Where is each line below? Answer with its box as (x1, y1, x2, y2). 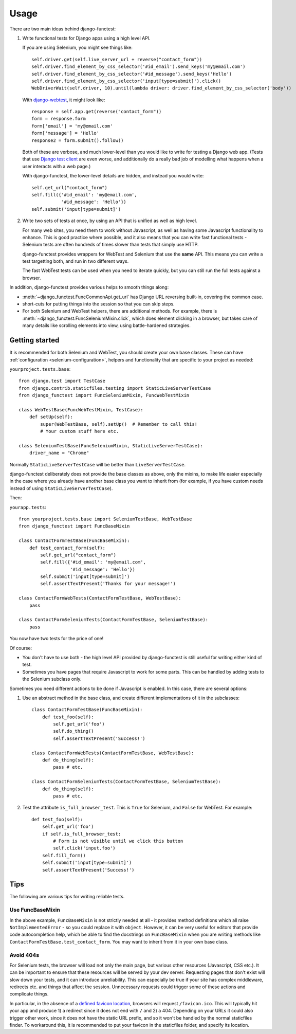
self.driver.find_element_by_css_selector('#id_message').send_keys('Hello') (31, 71, 232, 77)
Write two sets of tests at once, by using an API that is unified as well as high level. (22, 217, 197, 224)
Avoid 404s (9, 951, 40, 958)
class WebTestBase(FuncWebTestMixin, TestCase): (18, 407, 143, 412)
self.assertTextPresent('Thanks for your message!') (40, 581, 176, 587)
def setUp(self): (29, 414, 73, 420)
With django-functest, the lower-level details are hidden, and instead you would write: (22, 173, 204, 179)
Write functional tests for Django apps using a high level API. (22, 35, 151, 41)
